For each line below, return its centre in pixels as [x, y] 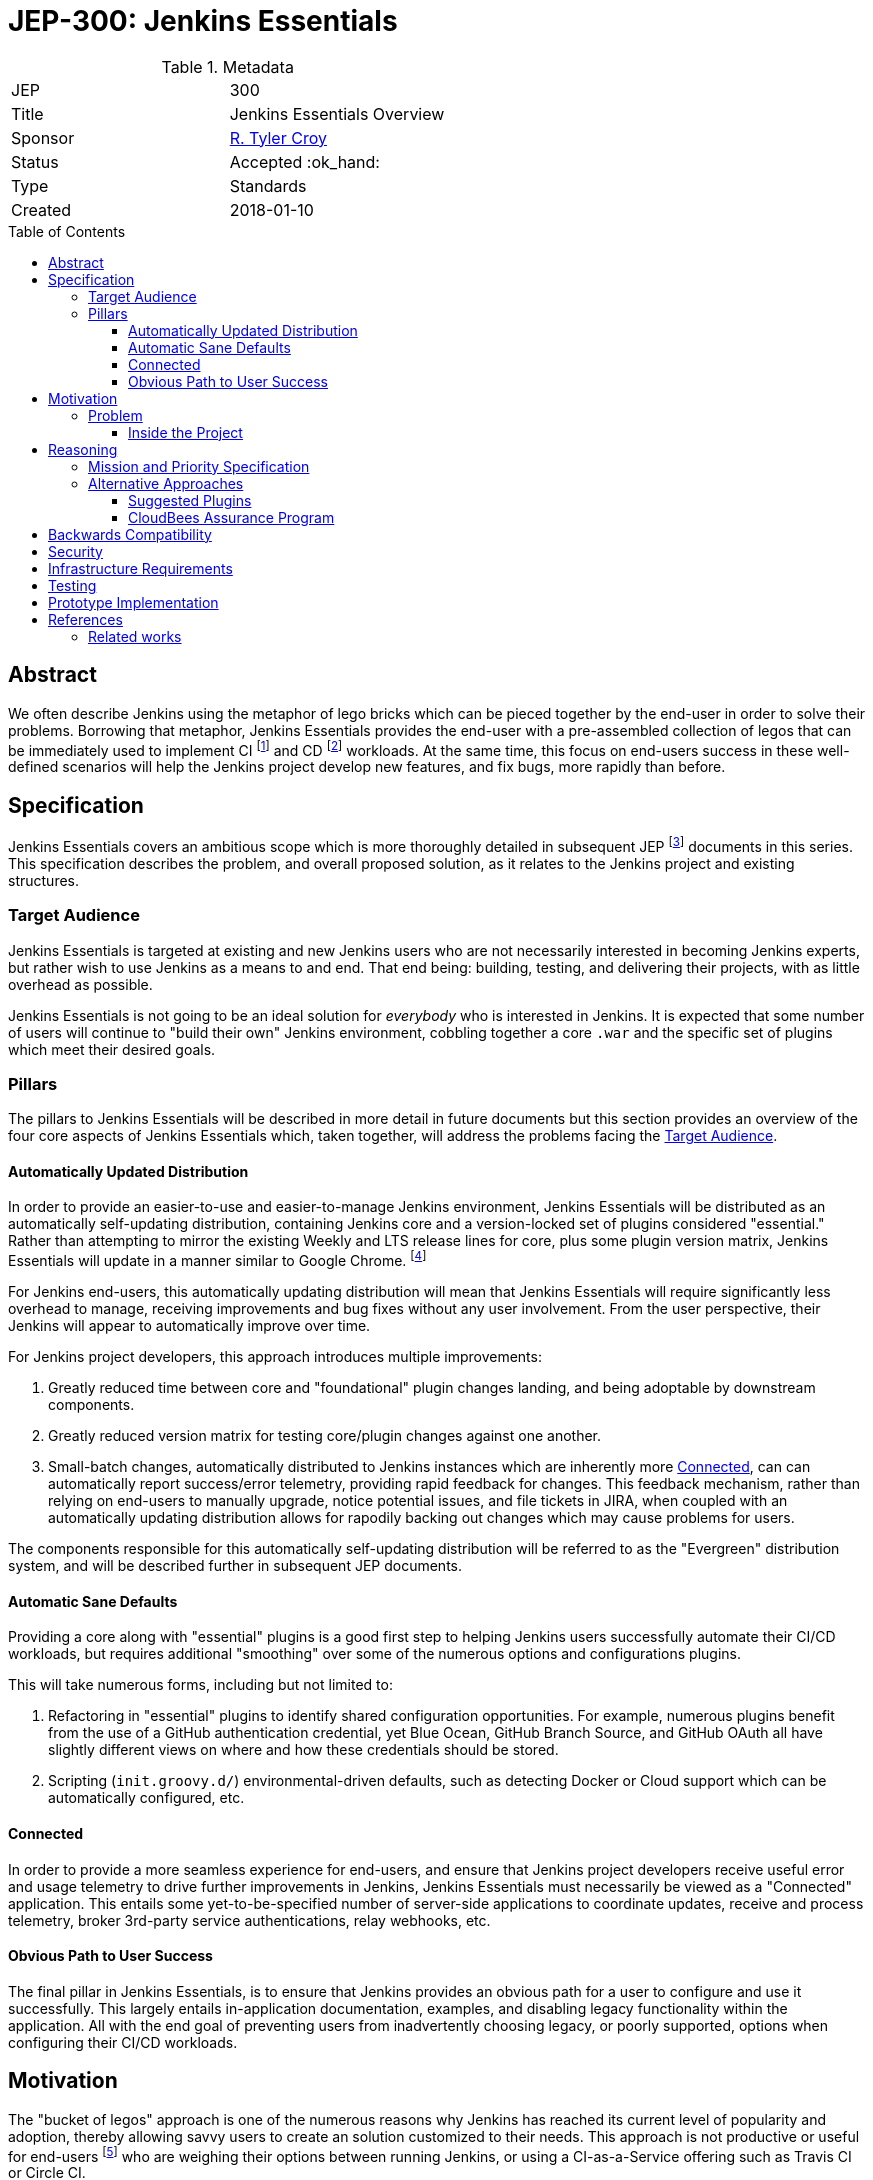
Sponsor [43, 137]
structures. [43, 880]
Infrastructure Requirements [140, 568]
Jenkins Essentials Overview [337, 113]
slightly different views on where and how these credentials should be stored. [303, 1750]
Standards [268, 185]
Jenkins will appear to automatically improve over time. [189, 1326]
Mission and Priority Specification [199, 466]
